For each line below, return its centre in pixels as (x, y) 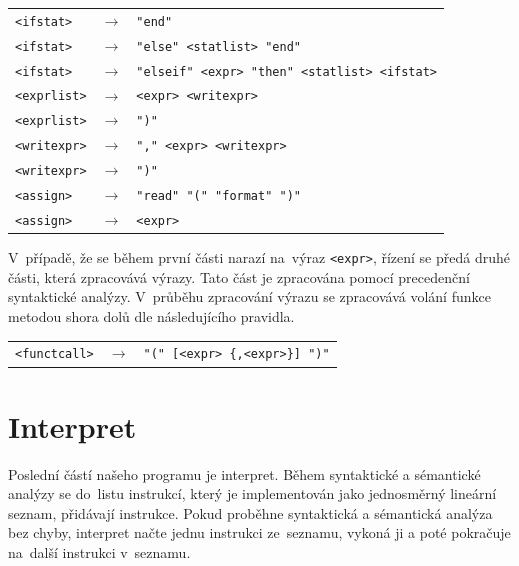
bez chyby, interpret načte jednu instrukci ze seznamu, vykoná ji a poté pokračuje (259, 532)
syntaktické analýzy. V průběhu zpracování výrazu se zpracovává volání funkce (249, 296)
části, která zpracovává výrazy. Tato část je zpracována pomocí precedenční (239, 276)
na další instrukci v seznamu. (99, 552)
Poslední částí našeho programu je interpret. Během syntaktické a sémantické (244, 473)
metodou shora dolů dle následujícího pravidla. (151, 316)
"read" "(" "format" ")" (218, 196)
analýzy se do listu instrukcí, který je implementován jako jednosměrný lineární (252, 493)
